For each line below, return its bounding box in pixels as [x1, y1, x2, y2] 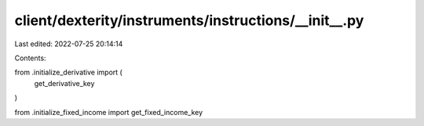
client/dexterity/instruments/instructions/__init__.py [14, 12, 364, 29]
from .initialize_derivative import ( [14, 67, 123, 77]
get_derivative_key [34, 78, 95, 88]
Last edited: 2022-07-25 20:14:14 [14, 39, 123, 49]
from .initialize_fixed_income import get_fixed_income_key [14, 107, 203, 117]
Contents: [14, 53, 46, 63]
